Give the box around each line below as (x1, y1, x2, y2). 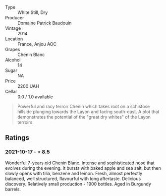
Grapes (5, 47, 20, 52)
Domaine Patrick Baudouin (17, 20, 72, 26)
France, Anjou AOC (17, 41, 57, 47)
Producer (5, 15, 24, 20)
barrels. (5, 186, 21, 192)
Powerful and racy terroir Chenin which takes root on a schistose (17, 104, 150, 109)
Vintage (5, 25, 21, 31)
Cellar (5, 89, 17, 94)
